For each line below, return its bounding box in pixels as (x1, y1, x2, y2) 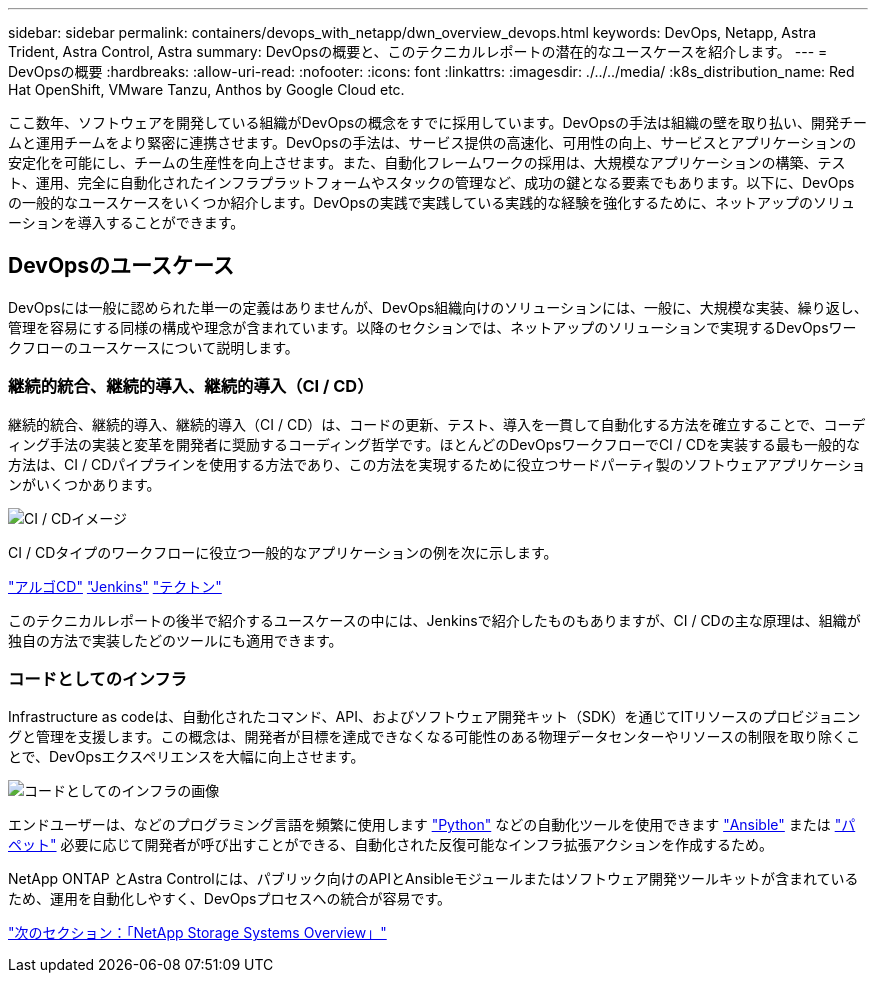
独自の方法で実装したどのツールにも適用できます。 (8, 631, 343, 649)
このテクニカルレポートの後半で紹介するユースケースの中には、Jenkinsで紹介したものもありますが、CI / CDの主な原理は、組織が (8, 611, 861, 629)
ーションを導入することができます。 (8, 214, 245, 231)
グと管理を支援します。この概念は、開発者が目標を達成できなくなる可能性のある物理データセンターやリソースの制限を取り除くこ (8, 728, 860, 746)
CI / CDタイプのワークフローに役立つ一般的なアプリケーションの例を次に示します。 (8, 543, 558, 561)
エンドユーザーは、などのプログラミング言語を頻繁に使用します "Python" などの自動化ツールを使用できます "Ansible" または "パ (8, 816, 856, 834)
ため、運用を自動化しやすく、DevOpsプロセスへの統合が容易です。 (8, 890, 451, 908)
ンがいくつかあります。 (8, 475, 161, 493)
